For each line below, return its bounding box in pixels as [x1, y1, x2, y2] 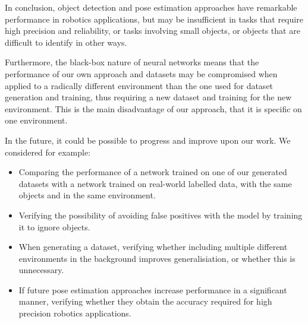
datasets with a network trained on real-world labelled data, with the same [18, 177, 292, 189]
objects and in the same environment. [18, 189, 156, 201]
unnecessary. [18, 264, 64, 276]
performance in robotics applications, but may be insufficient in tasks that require [5, 12, 303, 25]
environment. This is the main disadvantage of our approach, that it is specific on [5, 102, 302, 115]
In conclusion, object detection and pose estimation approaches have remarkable [5, 1, 297, 13]
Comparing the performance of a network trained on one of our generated [18, 166, 287, 178]
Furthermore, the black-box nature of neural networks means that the [5, 56, 259, 68]
